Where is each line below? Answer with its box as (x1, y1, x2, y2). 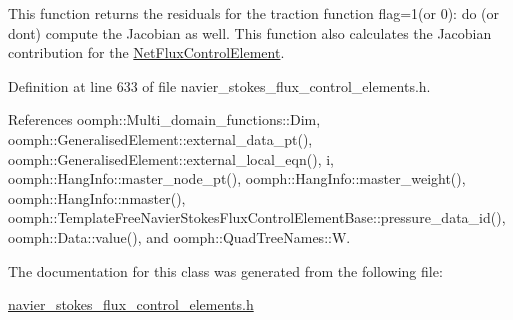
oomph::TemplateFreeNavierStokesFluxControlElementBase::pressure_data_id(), (8, 207, 506, 228)
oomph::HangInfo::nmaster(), (8, 187, 186, 208)
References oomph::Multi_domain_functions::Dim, (8, 109, 321, 130)
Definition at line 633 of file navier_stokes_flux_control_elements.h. (8, 75, 431, 96)
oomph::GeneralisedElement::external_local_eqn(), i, (8, 148, 334, 169)
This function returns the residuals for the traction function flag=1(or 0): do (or (8, 3, 500, 23)
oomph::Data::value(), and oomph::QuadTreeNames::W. (8, 226, 351, 247)
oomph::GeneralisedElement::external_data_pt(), (8, 128, 313, 149)
